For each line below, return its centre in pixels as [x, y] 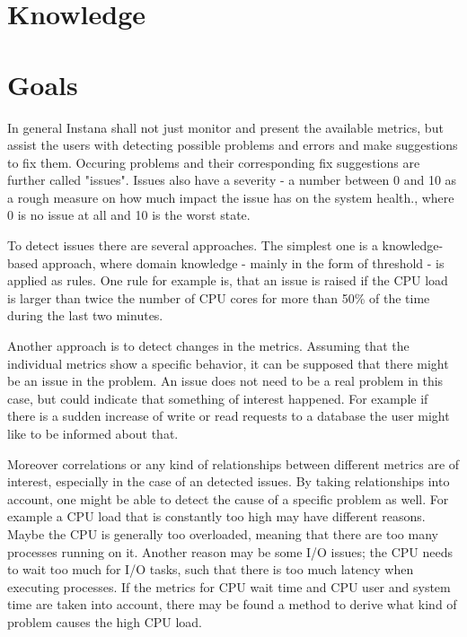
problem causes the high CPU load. [105, 621]
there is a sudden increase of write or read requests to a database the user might [229, 416]
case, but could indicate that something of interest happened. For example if [218, 398]
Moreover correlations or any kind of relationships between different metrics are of [233, 463]
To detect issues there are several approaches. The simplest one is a [193, 245]
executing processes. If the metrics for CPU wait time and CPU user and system [229, 586]
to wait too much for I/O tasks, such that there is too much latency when [211, 569]
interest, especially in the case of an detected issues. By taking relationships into [229, 481]
